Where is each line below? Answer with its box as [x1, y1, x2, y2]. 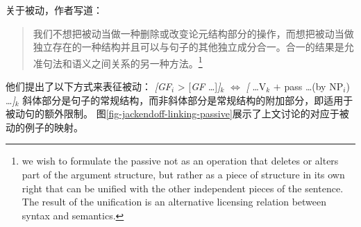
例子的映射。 [24, 119, 83, 134]
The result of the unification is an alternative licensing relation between [22, 194, 327, 209]
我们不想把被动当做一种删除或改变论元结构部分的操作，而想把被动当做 [33, 26, 354, 40]
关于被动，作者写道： [6, 3, 103, 17]
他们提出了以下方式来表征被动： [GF [6, 79, 171, 94]
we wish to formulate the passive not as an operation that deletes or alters [22, 153, 339, 168]
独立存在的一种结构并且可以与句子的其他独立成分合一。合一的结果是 [33, 40, 344, 54]
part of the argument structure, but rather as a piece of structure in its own [22, 167, 345, 181]
